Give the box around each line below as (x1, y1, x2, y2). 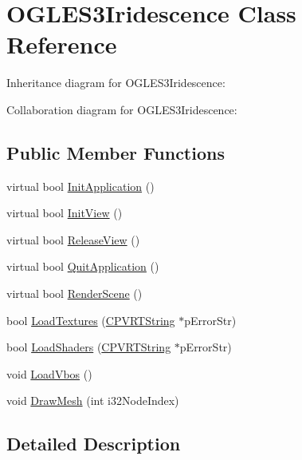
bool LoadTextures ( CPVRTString (6, 311, 175, 328)
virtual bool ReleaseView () (6, 231, 140, 248)
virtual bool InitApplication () (6, 177, 155, 194)
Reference (6, 28, 117, 61)
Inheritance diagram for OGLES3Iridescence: (6, 74, 226, 91)
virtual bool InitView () (6, 204, 123, 221)
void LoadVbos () (6, 365, 92, 382)
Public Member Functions (6, 140, 225, 165)
